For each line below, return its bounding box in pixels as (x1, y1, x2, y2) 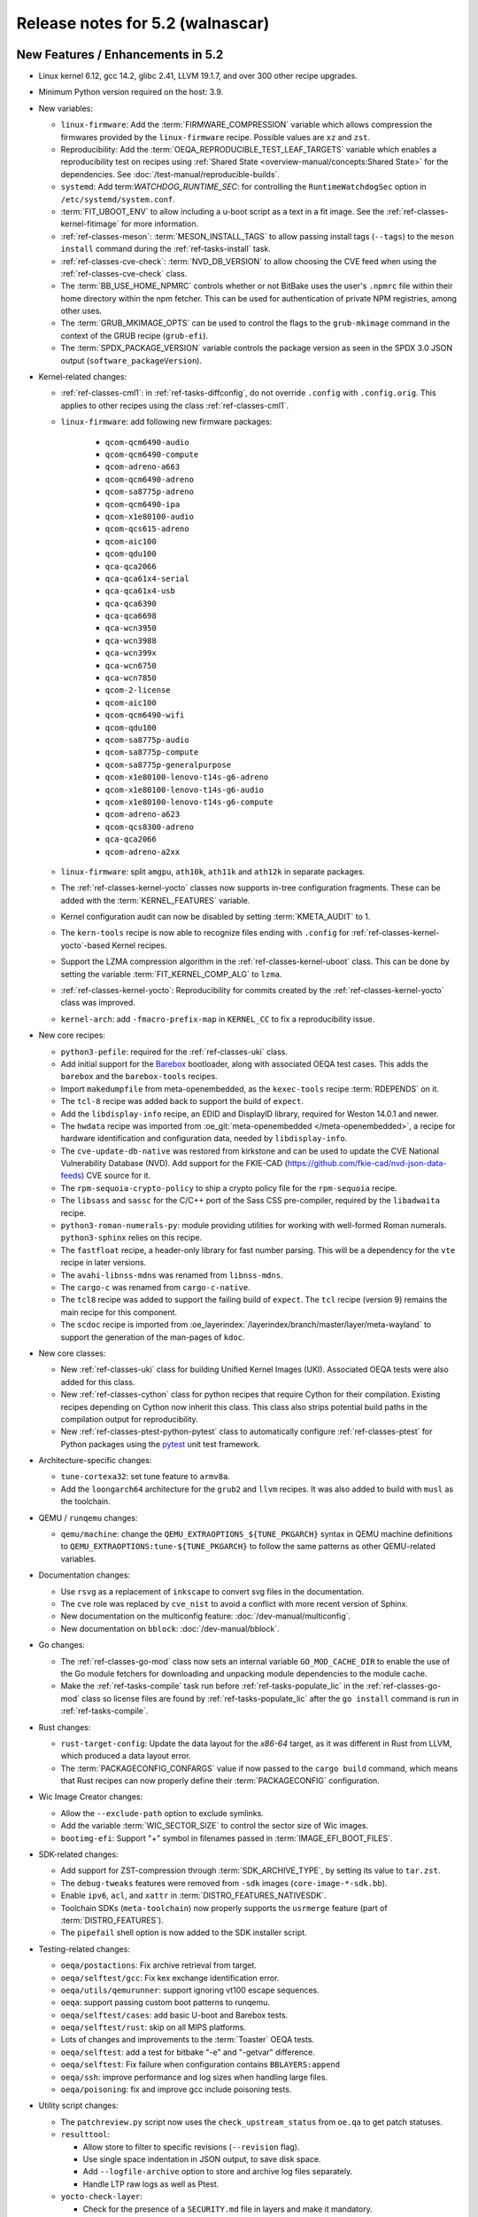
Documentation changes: (38, 1570, 131, 1580)
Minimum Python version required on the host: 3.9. (38, 87, 224, 98)
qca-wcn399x (104, 648, 157, 658)
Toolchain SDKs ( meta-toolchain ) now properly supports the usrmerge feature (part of (60, 1902, 389, 1913)
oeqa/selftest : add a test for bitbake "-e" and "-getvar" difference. (60, 2047, 315, 2057)
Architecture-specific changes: (38, 1455, 152, 1466)
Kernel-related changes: (38, 372, 127, 382)
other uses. (60, 306, 102, 317)
